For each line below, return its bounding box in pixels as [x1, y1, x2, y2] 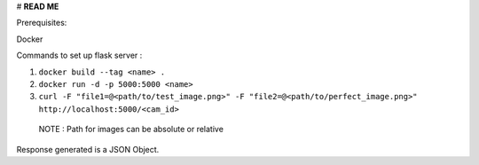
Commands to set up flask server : [16, 50, 143, 61]
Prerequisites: [16, 18, 67, 28]
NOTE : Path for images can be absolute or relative [38, 124, 224, 135]
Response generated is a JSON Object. [16, 144, 160, 154]
